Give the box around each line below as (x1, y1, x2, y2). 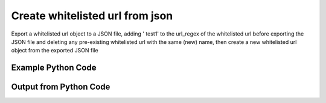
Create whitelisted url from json (11, 9, 173, 22)
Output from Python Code (11, 82, 110, 92)
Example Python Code (11, 63, 97, 73)
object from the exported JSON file (11, 47, 99, 54)
